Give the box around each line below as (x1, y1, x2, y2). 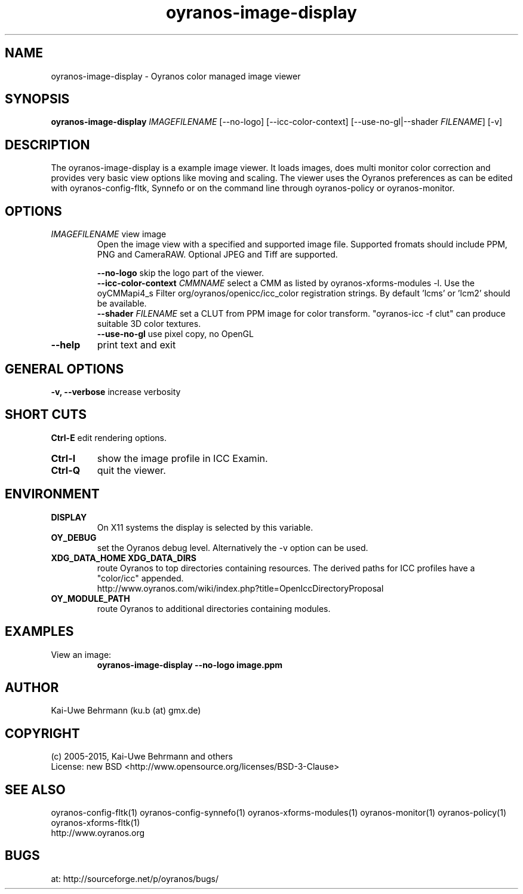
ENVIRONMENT (5, 486, 100, 502)
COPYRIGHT (5, 725, 80, 741)
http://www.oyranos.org (51, 828, 145, 838)
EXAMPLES (5, 624, 74, 639)
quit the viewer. (97, 464, 166, 476)
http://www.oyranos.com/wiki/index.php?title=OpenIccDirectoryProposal (97, 583, 384, 593)
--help (51, 339, 81, 351)
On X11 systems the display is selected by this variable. (97, 522, 313, 532)
